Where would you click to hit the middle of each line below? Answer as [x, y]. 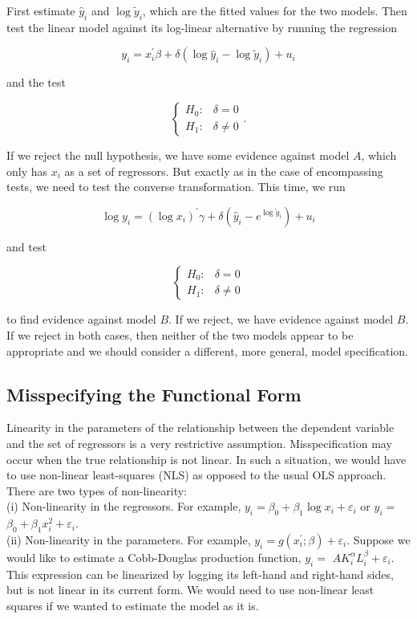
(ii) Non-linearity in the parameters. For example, [129, 539]
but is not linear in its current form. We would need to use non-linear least [190, 590]
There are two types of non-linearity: [97, 490]
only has [27, 171]
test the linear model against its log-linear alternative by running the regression [202, 27]
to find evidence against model [81, 319]
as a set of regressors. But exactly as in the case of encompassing [224, 171]
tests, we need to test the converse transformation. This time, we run [176, 187]
